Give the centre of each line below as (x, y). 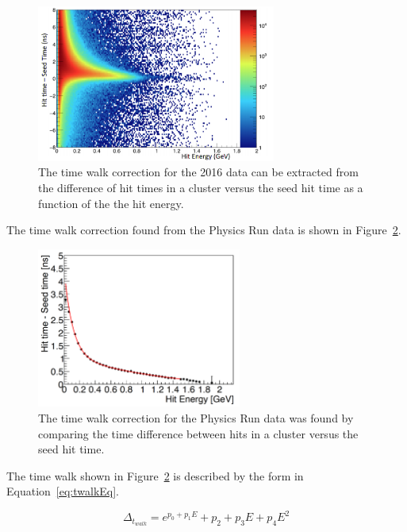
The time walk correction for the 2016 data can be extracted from (198, 172)
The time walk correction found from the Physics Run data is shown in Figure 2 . (204, 230)
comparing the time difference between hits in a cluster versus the (198, 433)
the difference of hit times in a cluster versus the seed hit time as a (201, 187)
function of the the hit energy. (111, 203)
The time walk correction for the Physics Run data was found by (196, 418)
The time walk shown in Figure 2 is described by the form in (155, 475)
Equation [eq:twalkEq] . (63, 491)
